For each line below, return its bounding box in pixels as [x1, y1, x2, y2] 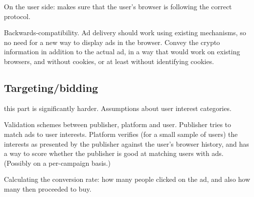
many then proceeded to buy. [4, 183, 92, 194]
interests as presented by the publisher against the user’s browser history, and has [4, 138, 249, 149]
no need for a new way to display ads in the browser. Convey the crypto [4, 37, 220, 47]
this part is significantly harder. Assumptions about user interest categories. [4, 103, 231, 113]
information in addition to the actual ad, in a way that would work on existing [4, 46, 240, 57]
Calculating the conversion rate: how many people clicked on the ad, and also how [4, 174, 251, 184]
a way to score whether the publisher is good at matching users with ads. [4, 148, 224, 158]
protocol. [4, 11, 31, 21]
